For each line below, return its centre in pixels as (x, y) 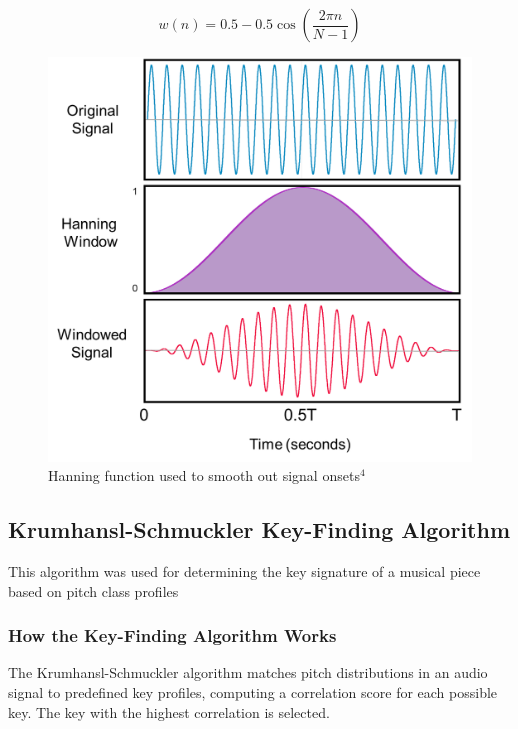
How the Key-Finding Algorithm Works (172, 635)
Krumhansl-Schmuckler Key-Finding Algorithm (259, 529)
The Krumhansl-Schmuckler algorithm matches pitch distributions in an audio (248, 672)
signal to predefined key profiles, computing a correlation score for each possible (253, 691)
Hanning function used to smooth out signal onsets (204, 475)
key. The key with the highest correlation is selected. (169, 711)
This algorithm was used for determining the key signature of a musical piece (244, 570)
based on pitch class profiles (93, 590)
